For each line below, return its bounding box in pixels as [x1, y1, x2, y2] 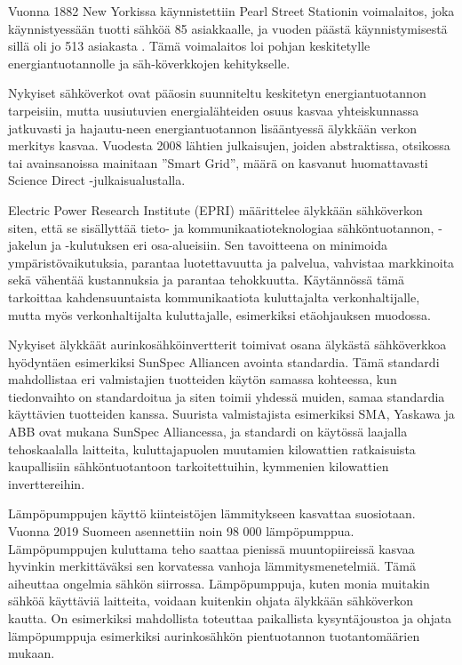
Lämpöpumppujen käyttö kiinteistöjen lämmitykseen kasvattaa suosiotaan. [8, 504, 416, 523]
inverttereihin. [8, 474, 85, 493]
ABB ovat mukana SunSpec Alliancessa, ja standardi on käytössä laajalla [8, 422, 408, 441]
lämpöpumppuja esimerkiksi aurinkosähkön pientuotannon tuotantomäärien [8, 626, 420, 645]
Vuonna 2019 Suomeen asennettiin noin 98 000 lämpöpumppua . [8, 522, 354, 541]
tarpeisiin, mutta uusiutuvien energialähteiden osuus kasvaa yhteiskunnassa [8, 100, 419, 119]
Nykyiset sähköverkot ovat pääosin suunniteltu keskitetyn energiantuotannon [8, 84, 426, 102]
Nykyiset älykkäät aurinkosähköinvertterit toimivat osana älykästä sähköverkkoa [8, 335, 447, 354]
